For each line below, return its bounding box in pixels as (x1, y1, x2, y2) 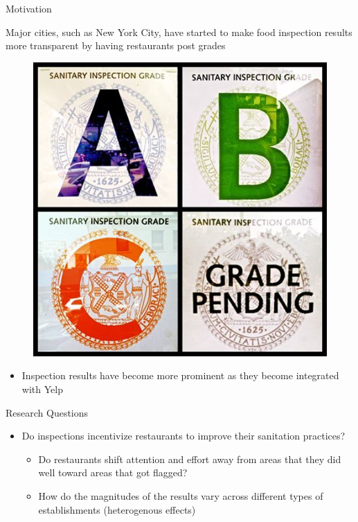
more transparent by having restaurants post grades (6, 38, 226, 53)
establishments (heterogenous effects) (38, 502, 196, 516)
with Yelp (21, 381, 63, 396)
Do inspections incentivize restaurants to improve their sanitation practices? (21, 428, 346, 443)
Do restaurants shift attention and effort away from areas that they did (38, 451, 341, 466)
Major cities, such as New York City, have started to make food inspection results (6, 24, 352, 39)
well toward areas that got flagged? (38, 465, 188, 480)
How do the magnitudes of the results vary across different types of (38, 488, 323, 503)
